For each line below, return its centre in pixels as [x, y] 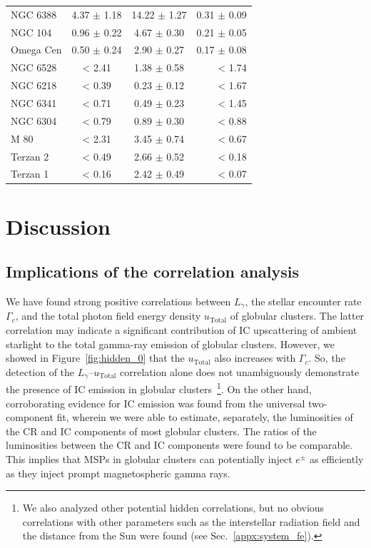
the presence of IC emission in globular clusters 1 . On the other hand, [159, 388]
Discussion [58, 226]
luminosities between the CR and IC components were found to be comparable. [179, 445]
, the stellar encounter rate [303, 301]
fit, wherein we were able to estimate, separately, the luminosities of [205, 417]
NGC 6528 [34, 67]
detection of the [40, 371]
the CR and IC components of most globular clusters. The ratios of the [161, 431]
